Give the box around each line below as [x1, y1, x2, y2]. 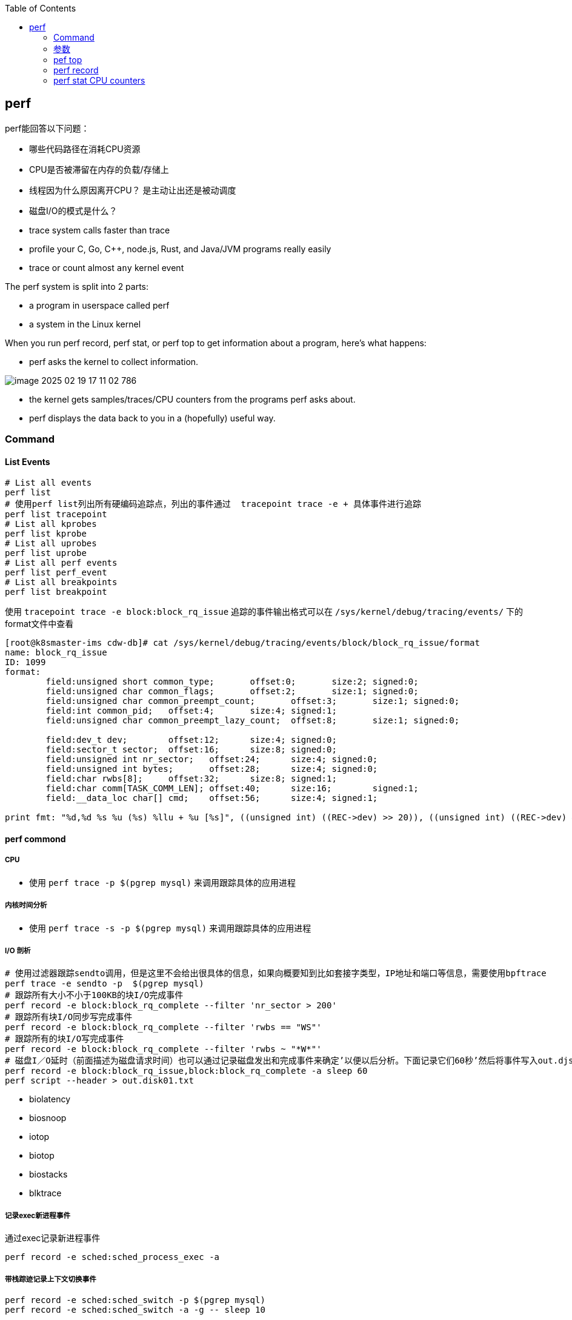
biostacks [29, 1169, 68, 1180]
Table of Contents [5, 3, 76, 13]
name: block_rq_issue [5, 648, 107, 658]
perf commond [5, 834, 66, 845]
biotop [29, 1150, 55, 1161]
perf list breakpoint [5, 587, 107, 597]
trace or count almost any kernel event [29, 262, 184, 273]
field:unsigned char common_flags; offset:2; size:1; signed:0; [45, 686, 419, 697]
